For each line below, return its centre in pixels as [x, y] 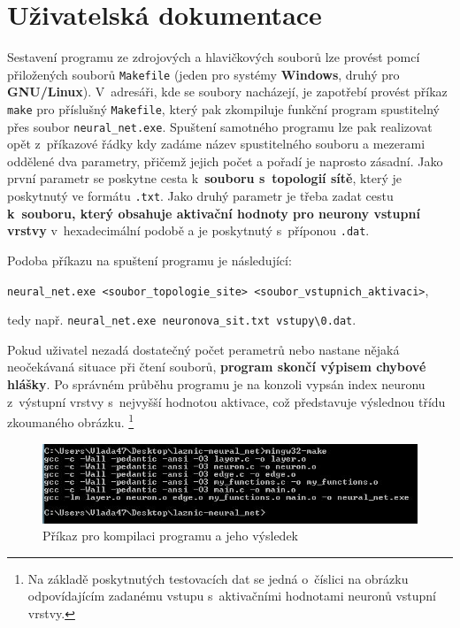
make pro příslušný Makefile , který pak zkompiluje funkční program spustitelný [223, 108]
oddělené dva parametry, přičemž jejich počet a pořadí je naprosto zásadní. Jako [225, 161]
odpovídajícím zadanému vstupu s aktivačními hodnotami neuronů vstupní [232, 596]
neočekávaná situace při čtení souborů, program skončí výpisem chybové [217, 367]
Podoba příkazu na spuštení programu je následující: [149, 260]
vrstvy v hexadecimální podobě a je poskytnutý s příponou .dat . [188, 230]
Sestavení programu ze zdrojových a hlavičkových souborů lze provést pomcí [214, 57]
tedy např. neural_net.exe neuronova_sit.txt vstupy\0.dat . [182, 320]
